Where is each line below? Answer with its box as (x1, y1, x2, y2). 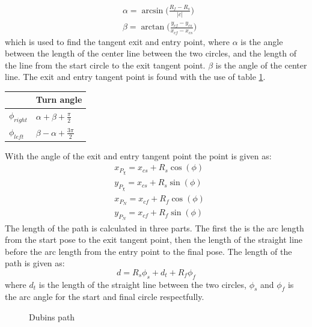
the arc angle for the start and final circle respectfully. (5, 290, 204, 303)
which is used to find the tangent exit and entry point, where (5, 35, 230, 47)
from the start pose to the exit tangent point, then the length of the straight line (5, 233, 303, 246)
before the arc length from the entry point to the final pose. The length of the (5, 245, 292, 257)
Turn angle (35, 93, 82, 106)
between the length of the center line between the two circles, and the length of (5, 47, 297, 60)
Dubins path (29, 311, 75, 323)
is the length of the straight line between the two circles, (38, 278, 246, 290)
